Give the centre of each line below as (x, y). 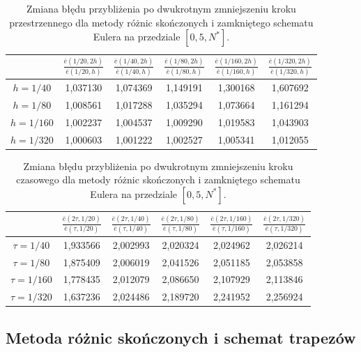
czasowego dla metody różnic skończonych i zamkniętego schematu (158, 179)
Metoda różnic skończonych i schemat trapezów (181, 337)
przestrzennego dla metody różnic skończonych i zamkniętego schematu (161, 22)
